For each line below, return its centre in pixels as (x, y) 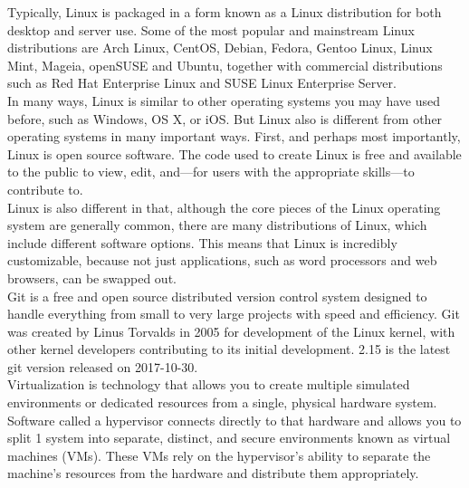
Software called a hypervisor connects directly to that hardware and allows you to (234, 420)
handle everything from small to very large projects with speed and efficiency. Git (234, 314)
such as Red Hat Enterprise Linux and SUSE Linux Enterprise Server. (202, 83)
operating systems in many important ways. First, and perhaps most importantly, (234, 136)
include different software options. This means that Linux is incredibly (202, 242)
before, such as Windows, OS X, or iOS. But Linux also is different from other (225, 118)
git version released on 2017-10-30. (103, 366)
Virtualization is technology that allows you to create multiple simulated (209, 384)
